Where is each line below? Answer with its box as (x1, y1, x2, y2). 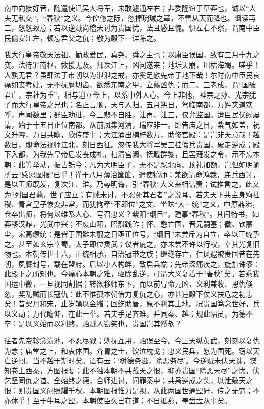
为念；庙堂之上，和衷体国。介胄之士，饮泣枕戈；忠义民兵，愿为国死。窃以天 (4, 345, 260, 356)
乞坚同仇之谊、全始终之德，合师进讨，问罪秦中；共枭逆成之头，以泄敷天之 (4, 375, 253, 386)
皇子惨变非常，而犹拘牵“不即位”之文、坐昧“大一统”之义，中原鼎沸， (32, 199, 259, 209)
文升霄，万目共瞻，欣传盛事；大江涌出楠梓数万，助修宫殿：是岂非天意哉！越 (4, 129, 260, 140)
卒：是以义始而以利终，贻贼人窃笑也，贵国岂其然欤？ (4, 318, 182, 329)
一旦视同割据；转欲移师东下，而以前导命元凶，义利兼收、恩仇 (39, 278, 246, 289)
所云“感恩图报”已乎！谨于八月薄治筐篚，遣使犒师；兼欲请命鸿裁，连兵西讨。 (4, 169, 260, 179)
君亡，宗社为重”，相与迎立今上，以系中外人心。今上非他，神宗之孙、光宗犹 (4, 89, 256, 100)
